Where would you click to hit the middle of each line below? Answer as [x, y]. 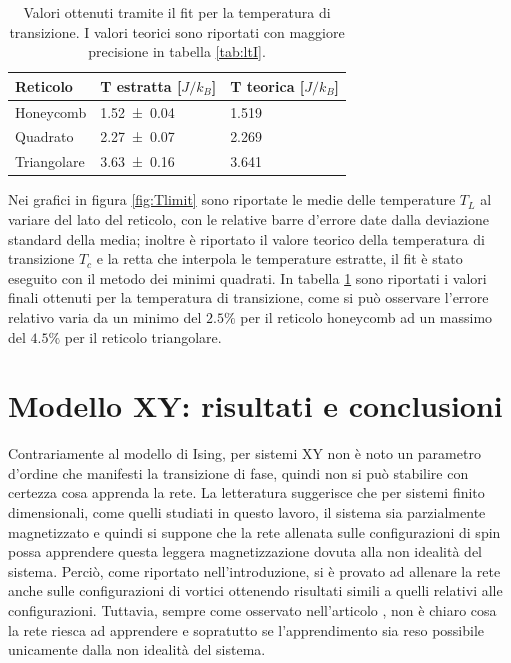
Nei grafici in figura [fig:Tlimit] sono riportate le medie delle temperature [232, 199]
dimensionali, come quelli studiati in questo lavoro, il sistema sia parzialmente [247, 512]
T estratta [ [141, 85]
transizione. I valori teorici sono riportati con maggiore [177, 31]
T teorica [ [267, 85]
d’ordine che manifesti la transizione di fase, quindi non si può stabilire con [238, 472]
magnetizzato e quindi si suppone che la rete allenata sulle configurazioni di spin [254, 531]
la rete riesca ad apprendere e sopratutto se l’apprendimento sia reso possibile [246, 629]
